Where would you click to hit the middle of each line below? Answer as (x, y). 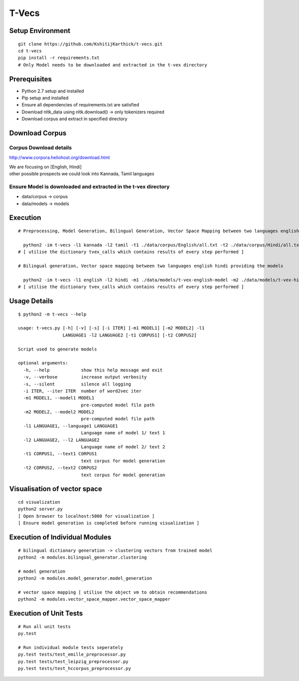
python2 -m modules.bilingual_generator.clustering (82, 557)
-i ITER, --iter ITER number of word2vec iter (82, 391)
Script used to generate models (58, 349)
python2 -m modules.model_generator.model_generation (85, 578)
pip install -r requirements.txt (59, 58)
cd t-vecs (30, 51)
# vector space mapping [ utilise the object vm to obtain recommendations (113, 592)
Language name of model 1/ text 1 (123, 433)
